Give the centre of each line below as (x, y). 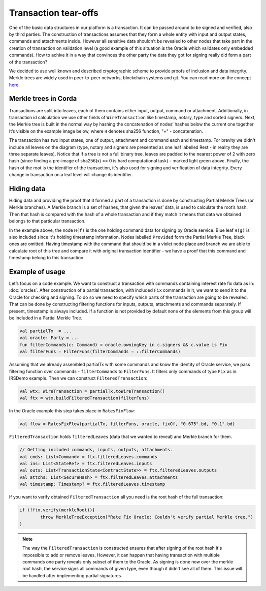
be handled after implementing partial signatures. (72, 575)
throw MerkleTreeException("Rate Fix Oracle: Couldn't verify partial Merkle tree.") (147, 517)
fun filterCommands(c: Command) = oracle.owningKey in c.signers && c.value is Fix (123, 345)
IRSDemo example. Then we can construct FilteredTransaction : (78, 378)
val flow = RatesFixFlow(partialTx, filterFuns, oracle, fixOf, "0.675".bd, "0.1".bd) (127, 424)
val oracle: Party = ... (50, 338)
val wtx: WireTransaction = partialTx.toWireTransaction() (92, 391)
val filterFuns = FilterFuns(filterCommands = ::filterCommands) (100, 352)
